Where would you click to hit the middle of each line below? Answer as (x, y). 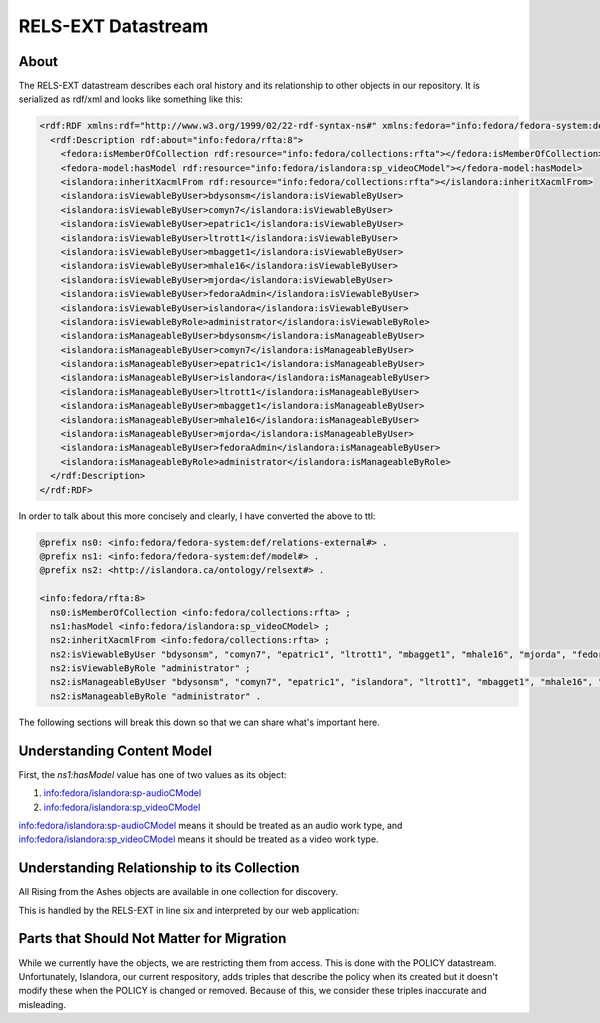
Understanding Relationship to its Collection (159, 868)
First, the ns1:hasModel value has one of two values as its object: (152, 774)
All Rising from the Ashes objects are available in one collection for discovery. (178, 892)
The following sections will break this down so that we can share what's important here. (199, 722)
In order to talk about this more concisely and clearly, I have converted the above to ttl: (197, 516)
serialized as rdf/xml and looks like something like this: (131, 99)
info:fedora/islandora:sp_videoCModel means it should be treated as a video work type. (198, 839)
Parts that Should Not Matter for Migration (152, 938)
